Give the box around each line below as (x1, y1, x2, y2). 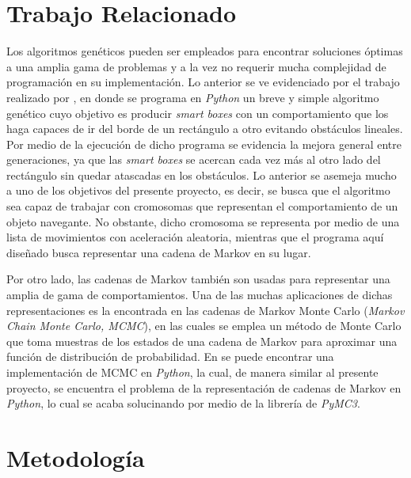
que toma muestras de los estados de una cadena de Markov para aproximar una (6, 332, 398, 349)
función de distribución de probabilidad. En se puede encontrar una (6, 348, 334, 365)
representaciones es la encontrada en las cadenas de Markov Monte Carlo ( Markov (6, 302, 405, 318)
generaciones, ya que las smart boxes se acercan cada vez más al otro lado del (6, 151, 381, 168)
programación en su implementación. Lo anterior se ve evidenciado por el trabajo (6, 74, 400, 90)
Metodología (6, 441, 145, 473)
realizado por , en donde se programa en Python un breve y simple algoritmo (6, 89, 379, 105)
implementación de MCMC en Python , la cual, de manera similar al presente (6, 364, 379, 380)
